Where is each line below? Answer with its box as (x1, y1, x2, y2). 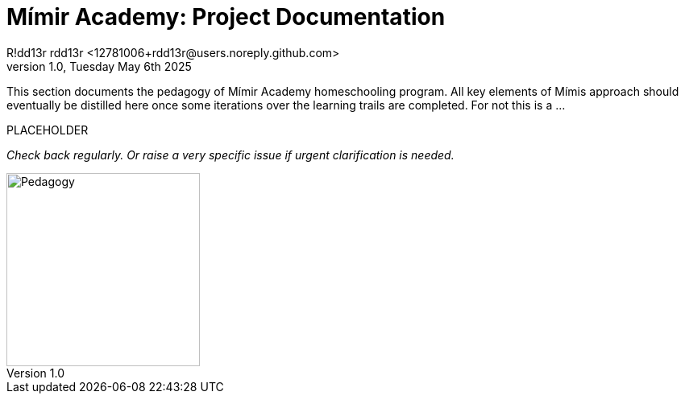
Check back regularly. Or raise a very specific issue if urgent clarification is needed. (6, 147, 455, 162)
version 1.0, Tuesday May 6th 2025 (6, 59, 192, 73)
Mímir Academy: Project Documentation (6, 3, 446, 31)
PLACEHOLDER (6, 122, 89, 137)
